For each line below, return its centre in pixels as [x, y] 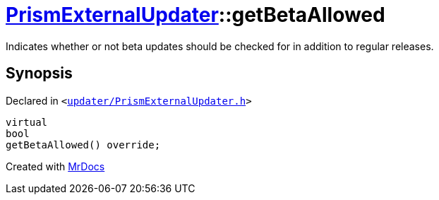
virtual [27, 122]
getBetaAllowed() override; [83, 145]
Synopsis [39, 73]
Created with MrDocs [55, 166]
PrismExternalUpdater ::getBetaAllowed [196, 15]
